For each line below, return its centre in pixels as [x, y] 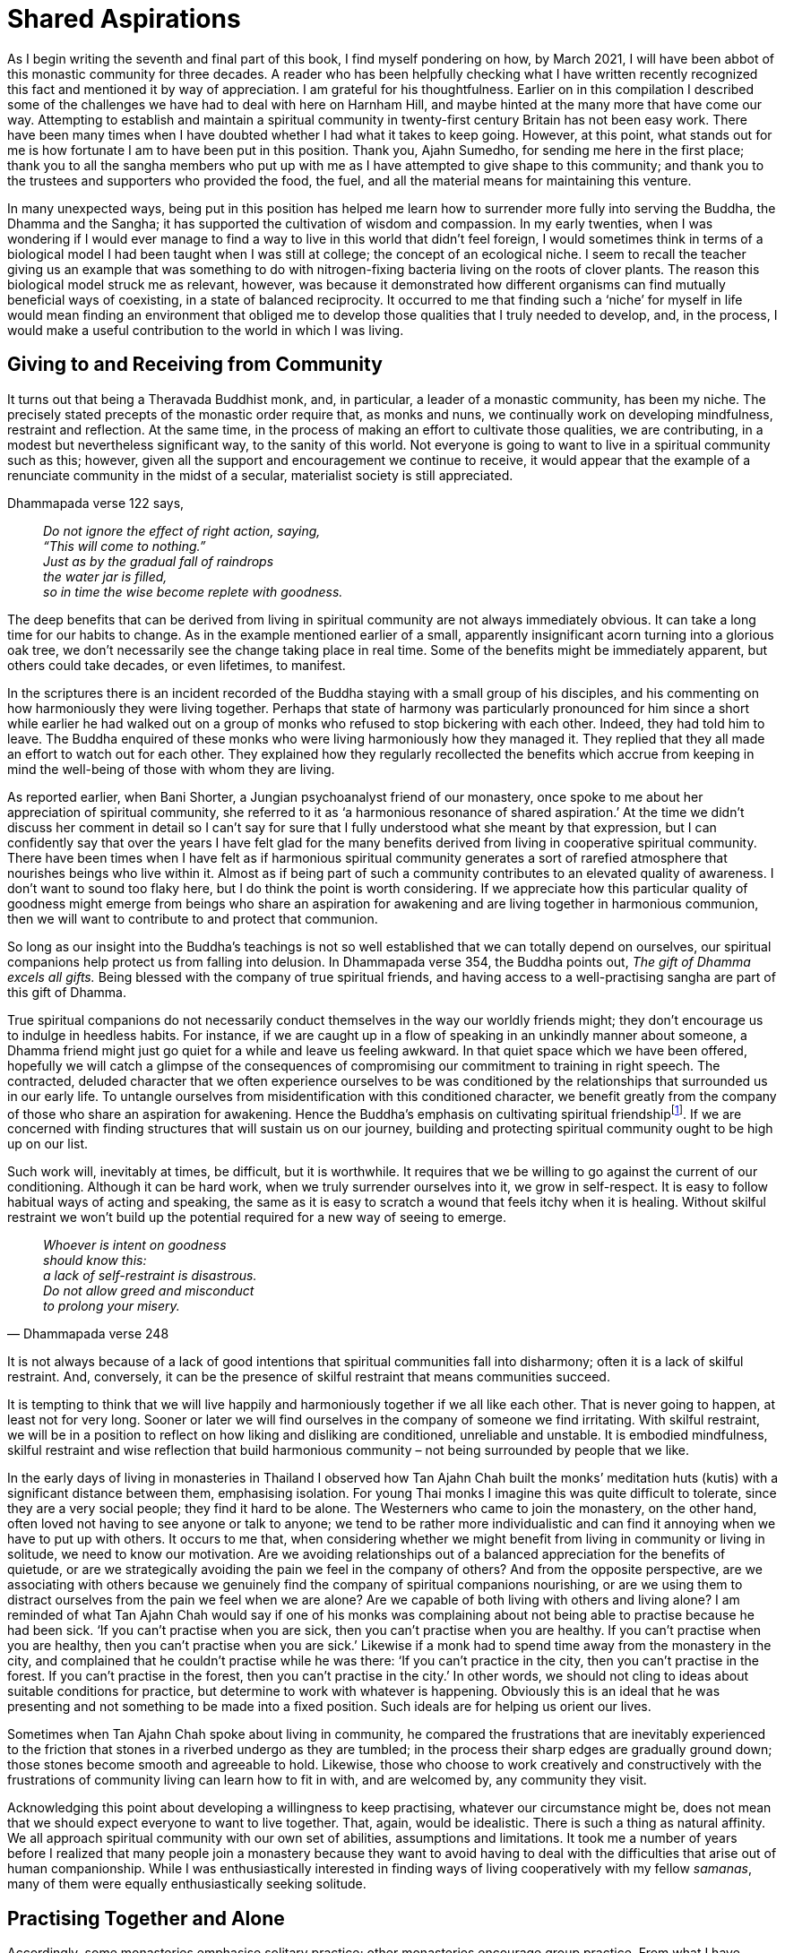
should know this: [95, 1260]
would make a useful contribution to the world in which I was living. [206, 330]
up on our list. [48, 1144]
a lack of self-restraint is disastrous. [150, 1276]
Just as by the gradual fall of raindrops [159, 561]
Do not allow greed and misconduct [149, 1291]
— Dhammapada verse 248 [88, 1334]
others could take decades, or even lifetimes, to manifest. [177, 665]
